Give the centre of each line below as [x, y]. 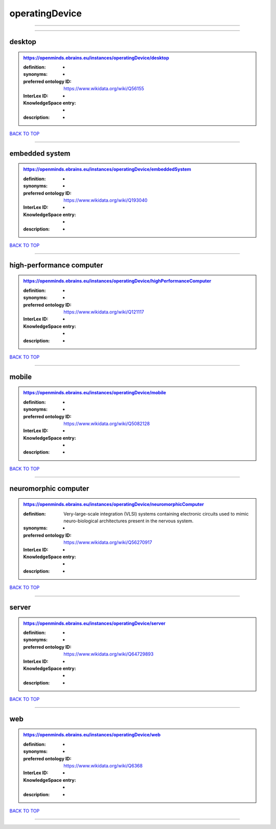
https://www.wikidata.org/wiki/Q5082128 [107, 423]
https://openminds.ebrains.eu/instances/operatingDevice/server [94, 623]
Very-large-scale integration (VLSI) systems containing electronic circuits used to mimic [156, 514]
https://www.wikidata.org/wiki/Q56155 [104, 89]
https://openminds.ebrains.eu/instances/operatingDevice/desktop [96, 58]
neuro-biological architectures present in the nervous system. [129, 521]
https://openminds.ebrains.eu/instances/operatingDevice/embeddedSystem [107, 169]
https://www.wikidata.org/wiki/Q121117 [104, 312]
